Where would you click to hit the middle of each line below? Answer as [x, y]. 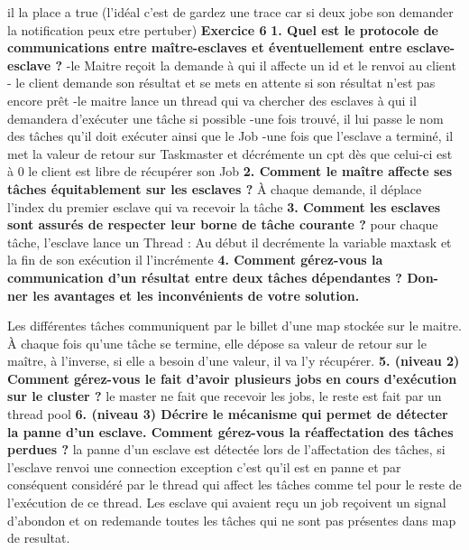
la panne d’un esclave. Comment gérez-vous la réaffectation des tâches [230, 431]
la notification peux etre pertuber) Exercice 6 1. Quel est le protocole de [223, 29]
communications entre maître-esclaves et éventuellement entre [205, 47]
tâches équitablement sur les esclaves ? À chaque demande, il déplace [215, 188]
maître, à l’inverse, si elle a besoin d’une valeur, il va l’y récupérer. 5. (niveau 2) [234, 361]
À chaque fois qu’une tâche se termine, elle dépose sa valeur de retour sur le [217, 343]
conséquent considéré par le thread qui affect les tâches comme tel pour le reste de [234, 485]
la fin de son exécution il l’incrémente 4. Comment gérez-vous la [195, 260]
